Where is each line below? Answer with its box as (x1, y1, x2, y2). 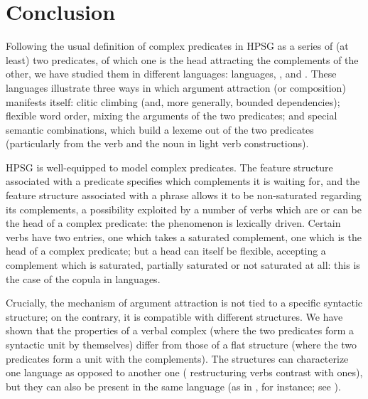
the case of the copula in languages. (6, 271, 161, 286)
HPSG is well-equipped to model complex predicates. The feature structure (6, 159, 333, 174)
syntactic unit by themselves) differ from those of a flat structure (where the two (6, 337, 357, 351)
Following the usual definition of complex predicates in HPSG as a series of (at (6, 38, 349, 53)
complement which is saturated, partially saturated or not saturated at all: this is (6, 257, 360, 272)
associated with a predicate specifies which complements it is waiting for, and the (6, 174, 360, 188)
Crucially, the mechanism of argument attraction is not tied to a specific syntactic (6, 295, 363, 310)
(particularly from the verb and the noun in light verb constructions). (6, 136, 309, 151)
